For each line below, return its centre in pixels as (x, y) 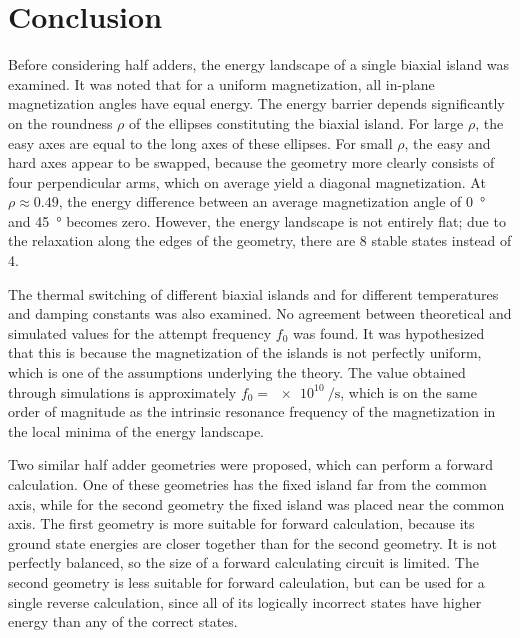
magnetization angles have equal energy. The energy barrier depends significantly (256, 103)
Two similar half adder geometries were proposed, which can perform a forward (251, 464)
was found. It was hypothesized (389, 332)
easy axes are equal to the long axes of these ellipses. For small (200, 142)
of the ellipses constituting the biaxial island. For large (296, 122)
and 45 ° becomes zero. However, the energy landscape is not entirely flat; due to (257, 220)
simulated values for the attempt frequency (140, 332)
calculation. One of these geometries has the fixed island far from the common (247, 484)
